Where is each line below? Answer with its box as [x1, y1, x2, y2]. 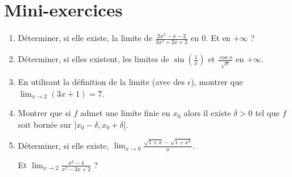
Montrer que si [18, 107, 71, 119]
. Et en [205, 32, 231, 44]
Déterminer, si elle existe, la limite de [18, 32, 152, 44]
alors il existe [184, 107, 231, 119]
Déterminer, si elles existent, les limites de [18, 53, 169, 65]
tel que [255, 107, 280, 119]
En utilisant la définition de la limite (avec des [18, 76, 185, 88]
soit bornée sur [18, 118, 72, 130]
